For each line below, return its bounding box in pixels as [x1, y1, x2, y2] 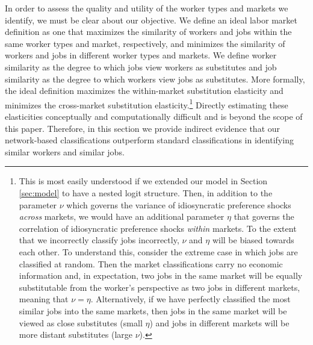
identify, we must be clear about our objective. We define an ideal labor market [5, 13, 297, 26]
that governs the [234, 210, 294, 223]
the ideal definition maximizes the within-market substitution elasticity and [5, 84, 284, 97]
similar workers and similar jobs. [5, 145, 125, 158]
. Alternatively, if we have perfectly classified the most [90, 293, 291, 305]
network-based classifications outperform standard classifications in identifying [5, 134, 294, 146]
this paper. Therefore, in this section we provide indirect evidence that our [5, 122, 280, 134]
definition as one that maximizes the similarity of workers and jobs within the [5, 25, 292, 38]
